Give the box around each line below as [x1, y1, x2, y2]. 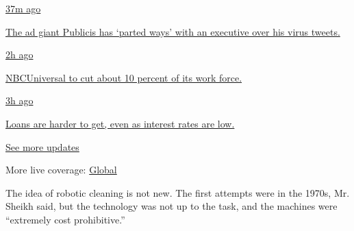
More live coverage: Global [5, 162, 117, 177]
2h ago [5, 47, 34, 62]
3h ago [5, 93, 34, 108]
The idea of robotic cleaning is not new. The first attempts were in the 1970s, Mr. [5, 185, 350, 199]
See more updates [5, 139, 79, 154]
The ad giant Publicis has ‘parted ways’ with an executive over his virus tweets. [5, 24, 340, 38]
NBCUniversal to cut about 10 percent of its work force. [5, 70, 242, 84]
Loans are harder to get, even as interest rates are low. [5, 116, 235, 130]
